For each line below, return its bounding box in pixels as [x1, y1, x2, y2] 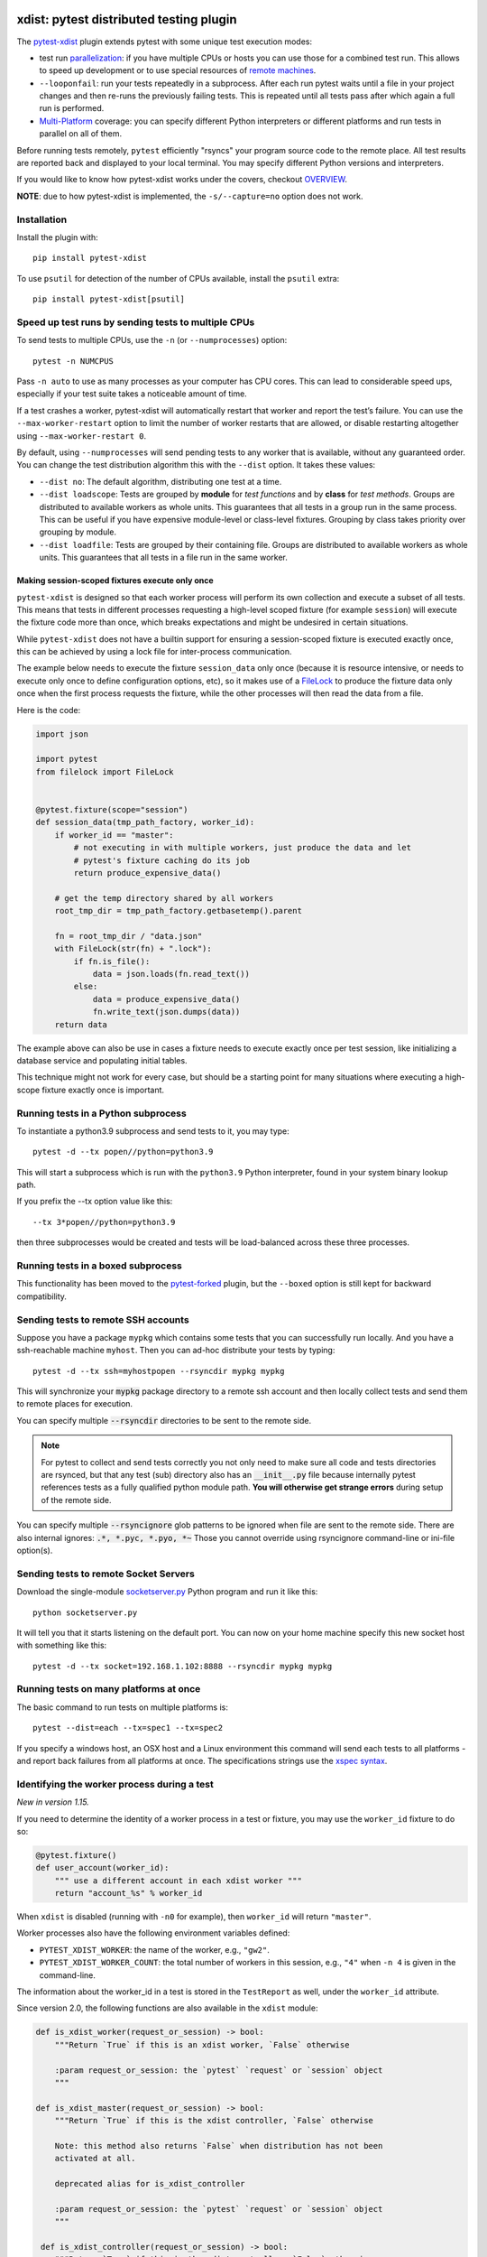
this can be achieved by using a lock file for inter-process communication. [16, 646, 292, 657]
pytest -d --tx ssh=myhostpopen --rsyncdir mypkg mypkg [32, 1366, 285, 1376]
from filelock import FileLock [35, 766, 175, 776]
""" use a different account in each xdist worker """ [54, 1875, 302, 1886]
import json [35, 729, 89, 739]
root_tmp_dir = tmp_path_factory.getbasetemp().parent [54, 906, 302, 916]
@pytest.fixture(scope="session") [35, 804, 188, 814]
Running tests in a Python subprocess [16, 1107, 187, 1119]
